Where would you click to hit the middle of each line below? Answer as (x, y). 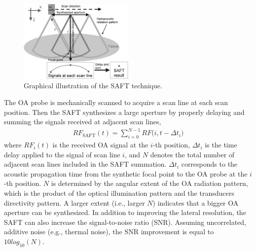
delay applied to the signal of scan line (62, 154)
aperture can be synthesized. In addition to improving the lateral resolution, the (125, 212)
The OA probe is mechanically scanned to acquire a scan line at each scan (116, 102)
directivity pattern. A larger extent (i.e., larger (74, 202)
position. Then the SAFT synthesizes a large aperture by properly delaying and (124, 112)
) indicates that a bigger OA (196, 202)
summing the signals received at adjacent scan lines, (83, 122)
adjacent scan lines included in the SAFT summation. (85, 164)
